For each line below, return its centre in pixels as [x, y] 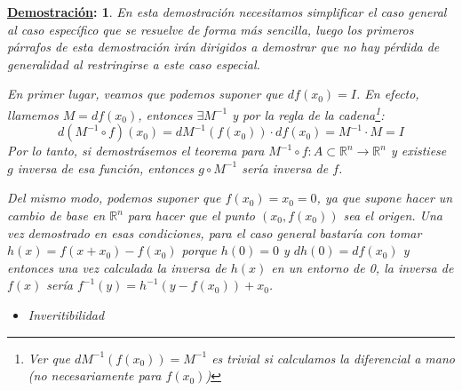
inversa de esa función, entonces [106, 168]
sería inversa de [285, 168]
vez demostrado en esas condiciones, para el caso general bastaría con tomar [215, 232]
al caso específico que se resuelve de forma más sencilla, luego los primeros [211, 29]
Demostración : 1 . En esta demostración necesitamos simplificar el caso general [227, 12]
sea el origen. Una [393, 215]
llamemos [33, 114]
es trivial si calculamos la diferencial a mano [333, 358]
